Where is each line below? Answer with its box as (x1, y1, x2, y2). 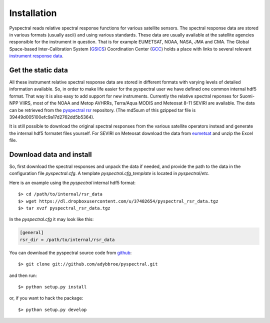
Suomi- (239, 93, 255, 99)
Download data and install (9, 150, 92, 158)
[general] (19, 230, 44, 235)
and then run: (9, 272, 37, 278)
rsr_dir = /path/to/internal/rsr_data (19, 236, 115, 242)
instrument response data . (9, 53, 63, 59)
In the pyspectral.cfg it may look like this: (9, 216, 94, 222)
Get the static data (9, 65, 68, 74)
